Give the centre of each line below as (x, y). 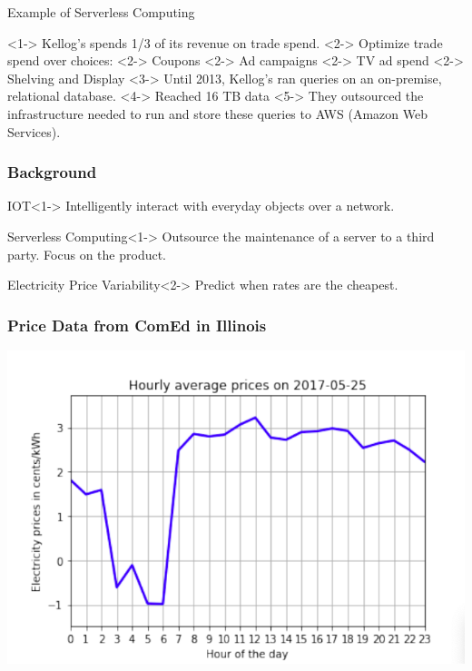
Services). (34, 131)
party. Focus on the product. (87, 254)
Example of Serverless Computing (101, 12)
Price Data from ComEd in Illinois (137, 325)
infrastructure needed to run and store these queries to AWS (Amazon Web (217, 113)
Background (52, 172)
